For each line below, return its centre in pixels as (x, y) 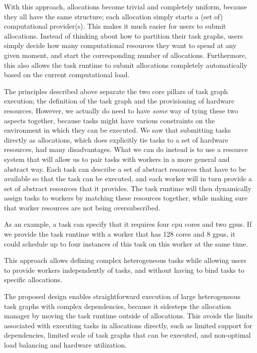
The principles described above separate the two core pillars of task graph (116, 91)
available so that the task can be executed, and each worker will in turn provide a (128, 178)
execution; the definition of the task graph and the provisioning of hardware (119, 101)
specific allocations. (33, 279)
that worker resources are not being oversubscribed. (82, 207)
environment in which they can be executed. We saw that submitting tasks (118, 130)
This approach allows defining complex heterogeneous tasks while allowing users (125, 260)
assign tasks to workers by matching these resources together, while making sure (126, 198)
